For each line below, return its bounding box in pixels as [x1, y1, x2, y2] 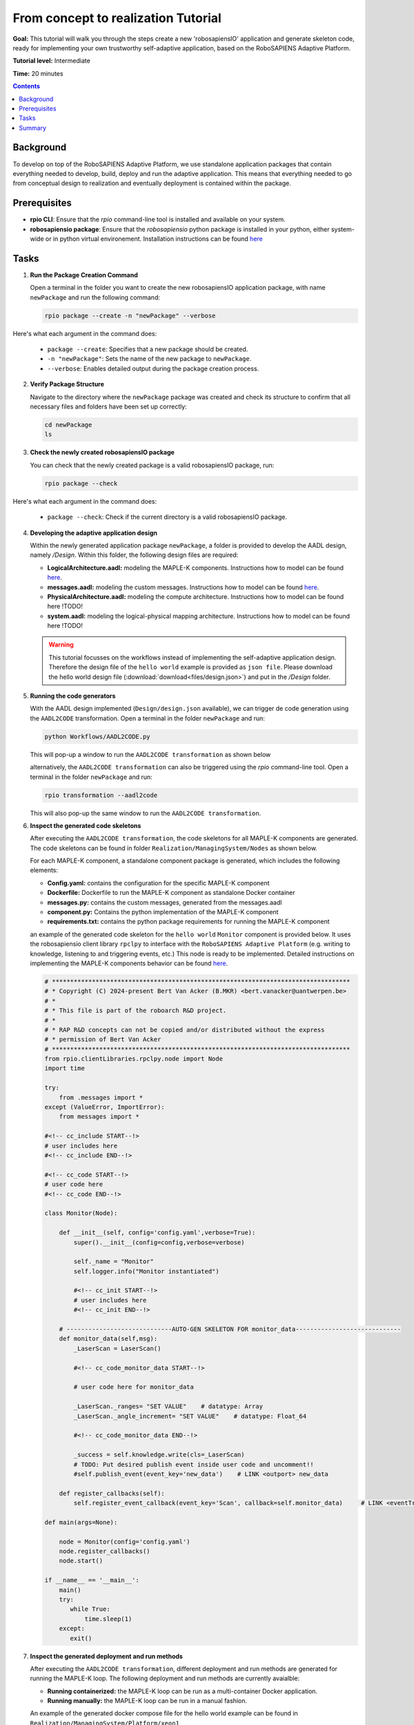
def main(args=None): [44, 1518, 118, 1526]
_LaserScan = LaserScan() [73, 1344, 161, 1352]
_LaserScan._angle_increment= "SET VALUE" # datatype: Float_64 [73, 1412, 307, 1420]
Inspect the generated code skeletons [30, 821, 141, 829]
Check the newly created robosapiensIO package [30, 448, 175, 457]
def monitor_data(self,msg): [59, 1335, 158, 1343]
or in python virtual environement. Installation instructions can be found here [45, 235, 263, 243]
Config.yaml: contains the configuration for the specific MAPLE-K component [47, 878, 270, 887]
